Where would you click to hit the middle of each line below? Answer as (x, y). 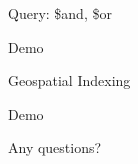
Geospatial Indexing (69, 80)
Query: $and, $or (60, 13)
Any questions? (55, 147)
